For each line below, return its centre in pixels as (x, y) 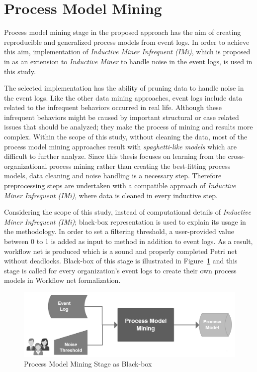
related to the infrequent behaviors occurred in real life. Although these (113, 107)
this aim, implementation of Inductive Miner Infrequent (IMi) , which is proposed (127, 52)
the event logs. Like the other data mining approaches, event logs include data (123, 97)
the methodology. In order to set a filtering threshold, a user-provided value (119, 231)
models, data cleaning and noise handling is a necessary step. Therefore (113, 176)
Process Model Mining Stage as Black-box (88, 364)
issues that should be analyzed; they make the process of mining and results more (128, 127)
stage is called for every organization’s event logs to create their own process (120, 270)
